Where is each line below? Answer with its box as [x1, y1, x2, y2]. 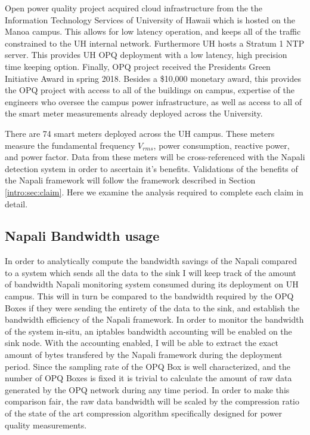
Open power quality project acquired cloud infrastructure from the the [5, 2, 263, 14]
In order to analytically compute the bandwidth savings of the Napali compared [5, 255, 297, 267]
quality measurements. [5, 418, 87, 431]
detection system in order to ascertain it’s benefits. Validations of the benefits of [5, 162, 298, 174]
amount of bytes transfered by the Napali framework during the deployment [5, 348, 283, 361]
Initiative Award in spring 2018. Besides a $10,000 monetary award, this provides [5, 72, 301, 84]
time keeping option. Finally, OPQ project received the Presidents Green [5, 60, 271, 72]
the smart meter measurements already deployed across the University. [5, 107, 263, 120]
